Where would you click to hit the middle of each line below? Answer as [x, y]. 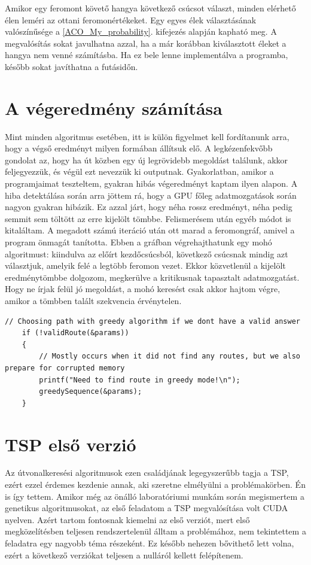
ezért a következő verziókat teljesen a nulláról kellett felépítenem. [124, 555]
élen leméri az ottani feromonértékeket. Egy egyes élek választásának [131, 19]
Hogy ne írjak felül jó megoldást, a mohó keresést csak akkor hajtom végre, [143, 289]
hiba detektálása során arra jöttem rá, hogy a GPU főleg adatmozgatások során [151, 195]
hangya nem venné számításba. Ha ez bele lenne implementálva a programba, [147, 55]
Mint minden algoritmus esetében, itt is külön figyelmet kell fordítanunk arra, [147, 136]
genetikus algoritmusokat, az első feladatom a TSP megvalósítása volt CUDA [147, 508]
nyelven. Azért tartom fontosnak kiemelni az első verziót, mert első [127, 519]
